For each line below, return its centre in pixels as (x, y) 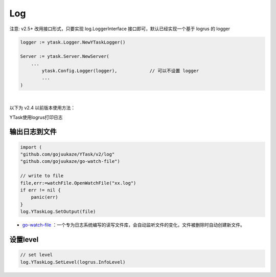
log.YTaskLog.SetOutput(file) (58, 212)
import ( (31, 147)
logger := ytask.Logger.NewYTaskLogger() (73, 42)
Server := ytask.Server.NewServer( (65, 57)
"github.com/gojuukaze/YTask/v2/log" (67, 154)
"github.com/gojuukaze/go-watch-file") (70, 162)
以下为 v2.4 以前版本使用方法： (42, 108)
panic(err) (44, 197)
